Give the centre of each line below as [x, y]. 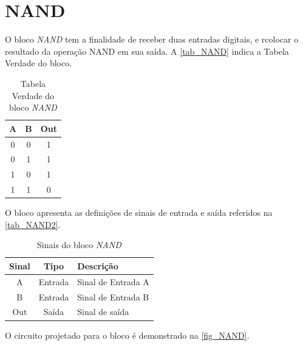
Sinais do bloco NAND [79, 245]
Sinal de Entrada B [113, 296]
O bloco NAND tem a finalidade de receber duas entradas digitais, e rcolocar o [152, 39]
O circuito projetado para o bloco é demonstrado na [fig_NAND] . [127, 335]
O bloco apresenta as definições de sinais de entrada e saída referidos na [139, 213]
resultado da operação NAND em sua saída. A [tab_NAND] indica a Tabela [147, 51]
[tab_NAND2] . [33, 224]
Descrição [98, 265]
